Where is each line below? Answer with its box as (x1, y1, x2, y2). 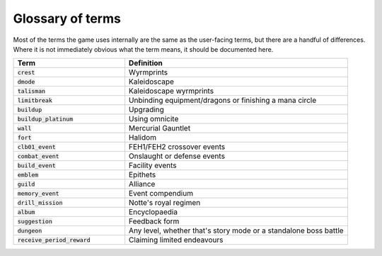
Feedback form (128, 216, 180, 226)
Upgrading (128, 105, 164, 115)
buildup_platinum (17, 115, 74, 123)
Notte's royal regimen (128, 198, 201, 208)
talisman (17, 87, 46, 95)
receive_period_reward (17, 236, 91, 244)
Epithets (128, 170, 156, 180)
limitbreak (17, 96, 53, 104)
